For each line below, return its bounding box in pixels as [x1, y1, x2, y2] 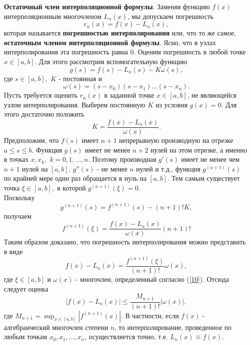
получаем [4, 210, 32, 221]
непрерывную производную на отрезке [119, 135, 233, 145]
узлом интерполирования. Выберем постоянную [4, 99, 145, 109]
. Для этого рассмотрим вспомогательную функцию [35, 56, 187, 66]
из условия [155, 99, 188, 109]
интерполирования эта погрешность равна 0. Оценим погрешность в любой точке [4, 47, 246, 57]
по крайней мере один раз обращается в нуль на [4, 173, 147, 183]
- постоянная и [58, 73, 102, 83]
